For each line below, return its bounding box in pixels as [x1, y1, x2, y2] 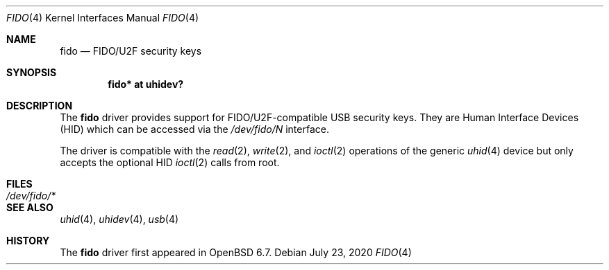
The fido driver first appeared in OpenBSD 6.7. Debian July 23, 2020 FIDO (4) [60, 246, 412, 258]
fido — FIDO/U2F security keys [60, 45, 202, 57]
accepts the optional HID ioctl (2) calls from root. [60, 156, 280, 168]
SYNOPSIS [6, 66, 57, 78]
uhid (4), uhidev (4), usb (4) [60, 213, 179, 225]
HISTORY [6, 235, 50, 246]
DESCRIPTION [6, 100, 73, 111]
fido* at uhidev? [108, 78, 184, 90]
